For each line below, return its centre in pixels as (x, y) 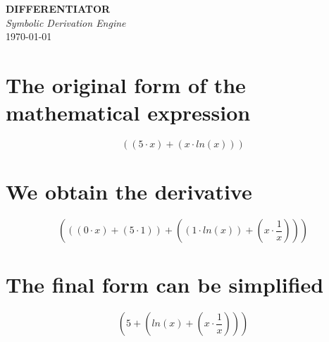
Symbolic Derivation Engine (66, 22)
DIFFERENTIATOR (58, 8)
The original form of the (126, 84)
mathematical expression (128, 112)
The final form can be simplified (165, 285)
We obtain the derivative (129, 191)
